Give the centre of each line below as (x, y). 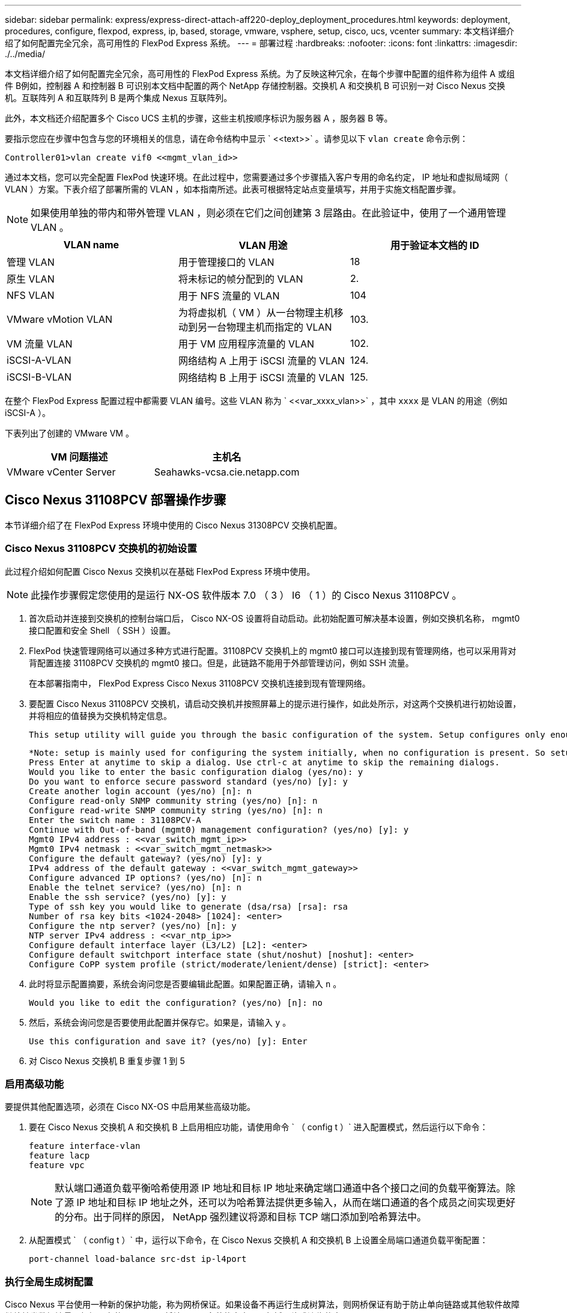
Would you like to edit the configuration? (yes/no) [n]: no (176, 1002)
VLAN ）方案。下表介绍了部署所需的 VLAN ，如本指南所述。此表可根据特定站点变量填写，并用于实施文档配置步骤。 (233, 189)
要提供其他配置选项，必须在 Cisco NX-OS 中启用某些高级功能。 (130, 1107)
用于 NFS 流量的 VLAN (229, 296)
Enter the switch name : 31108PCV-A (115, 820)
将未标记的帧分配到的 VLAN (241, 279)
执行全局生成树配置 (49, 1281)
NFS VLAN (31, 295)
